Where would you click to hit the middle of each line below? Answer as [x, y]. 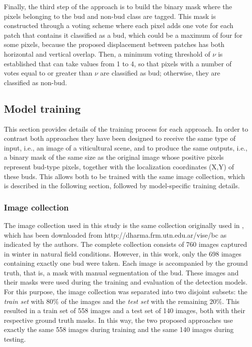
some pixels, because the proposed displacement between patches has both [114, 44]
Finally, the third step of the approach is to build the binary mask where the [118, 6]
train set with [24, 301]
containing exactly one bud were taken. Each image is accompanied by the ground [126, 263]
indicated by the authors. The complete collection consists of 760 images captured [126, 244]
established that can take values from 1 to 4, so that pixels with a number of [118, 63]
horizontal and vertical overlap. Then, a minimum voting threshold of [107, 53]
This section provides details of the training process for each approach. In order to [126, 128]
